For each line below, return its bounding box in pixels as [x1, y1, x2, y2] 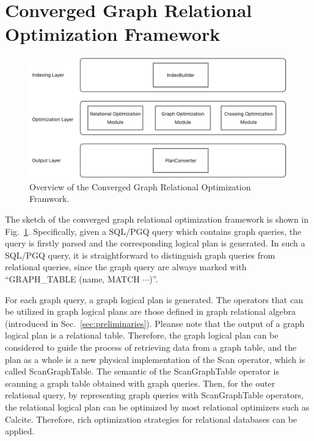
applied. [5, 425, 35, 437]
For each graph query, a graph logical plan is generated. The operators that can [5, 293, 303, 306]
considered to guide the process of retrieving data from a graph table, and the [5, 340, 297, 353]
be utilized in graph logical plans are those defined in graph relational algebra [5, 305, 296, 318]
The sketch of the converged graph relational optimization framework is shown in [5, 213, 309, 226]
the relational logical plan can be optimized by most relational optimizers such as [5, 400, 310, 413]
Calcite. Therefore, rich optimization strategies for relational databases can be [5, 412, 298, 425]
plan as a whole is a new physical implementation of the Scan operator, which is [5, 353, 305, 365]
